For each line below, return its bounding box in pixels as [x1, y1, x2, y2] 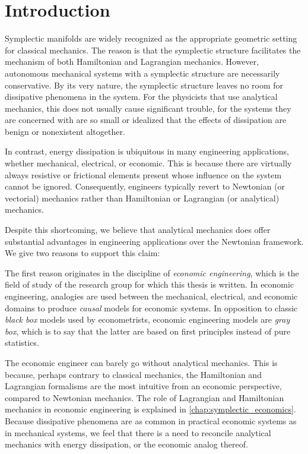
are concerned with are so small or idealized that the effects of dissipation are [5, 113, 287, 126]
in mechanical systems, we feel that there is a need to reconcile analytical [5, 426, 271, 439]
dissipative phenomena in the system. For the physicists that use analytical [5, 90, 278, 103]
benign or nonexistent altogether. [5, 125, 125, 137]
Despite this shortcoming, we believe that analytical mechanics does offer [5, 223, 271, 236]
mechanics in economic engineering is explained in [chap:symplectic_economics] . [5, 403, 296, 415]
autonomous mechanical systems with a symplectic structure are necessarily [5, 67, 280, 79]
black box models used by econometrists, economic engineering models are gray [5, 313, 290, 326]
